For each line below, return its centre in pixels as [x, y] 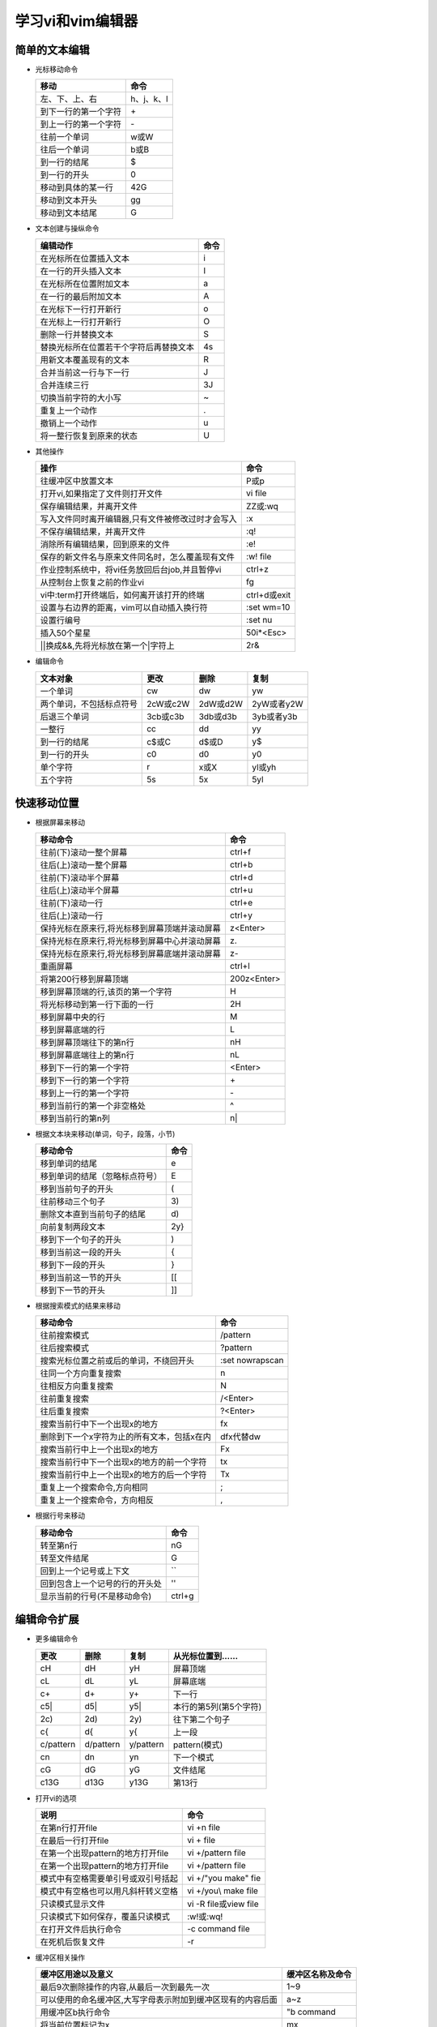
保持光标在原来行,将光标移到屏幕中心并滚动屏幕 [131, 941]
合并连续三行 [64, 385]
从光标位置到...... [206, 1656]
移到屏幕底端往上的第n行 [87, 1055]
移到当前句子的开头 [76, 1189]
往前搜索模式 [64, 1335]
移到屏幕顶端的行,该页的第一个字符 [106, 992]
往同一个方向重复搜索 [81, 1373]
